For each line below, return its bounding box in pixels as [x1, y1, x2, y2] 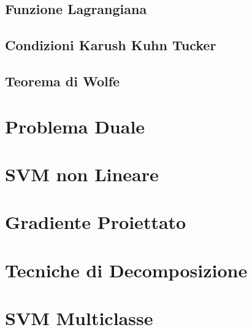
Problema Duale [5, 113, 145, 138]
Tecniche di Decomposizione [5, 257, 248, 282]
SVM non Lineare [5, 161, 159, 186]
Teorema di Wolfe [5, 71, 120, 90]
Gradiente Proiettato [5, 209, 186, 234]
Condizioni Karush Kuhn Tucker [5, 36, 216, 54]
